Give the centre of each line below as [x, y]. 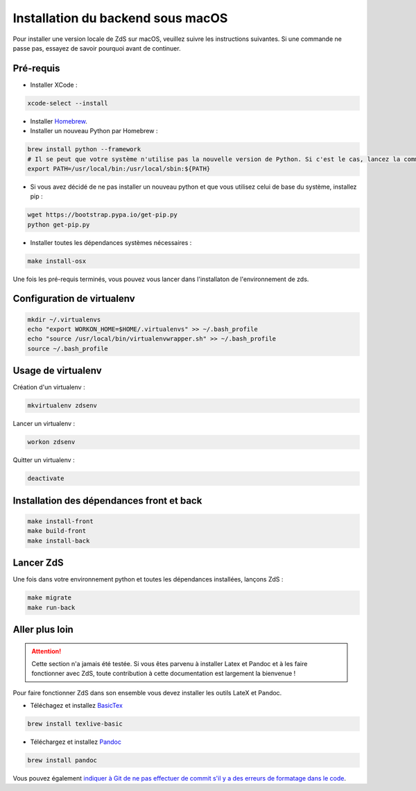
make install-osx [57, 261]
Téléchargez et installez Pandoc [76, 742]
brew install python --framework [84, 150]
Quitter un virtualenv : [44, 460]
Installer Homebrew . [59, 121]
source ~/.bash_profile [68, 348]
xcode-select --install [68, 103]
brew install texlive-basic [75, 724]
